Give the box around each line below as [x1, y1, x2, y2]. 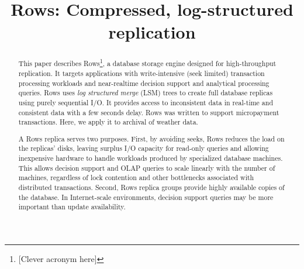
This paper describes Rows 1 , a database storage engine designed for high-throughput [18, 57, 277, 68]
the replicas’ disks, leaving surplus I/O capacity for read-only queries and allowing [18, 143, 269, 153]
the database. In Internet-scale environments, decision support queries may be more [18, 192, 274, 202]
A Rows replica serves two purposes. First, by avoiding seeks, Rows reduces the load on [18, 133, 285, 143]
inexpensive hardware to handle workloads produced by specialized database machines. [18, 153, 283, 163]
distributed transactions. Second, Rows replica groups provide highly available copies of [18, 182, 285, 192]
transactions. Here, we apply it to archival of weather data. [18, 117, 198, 127]
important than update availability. [18, 202, 126, 212]
